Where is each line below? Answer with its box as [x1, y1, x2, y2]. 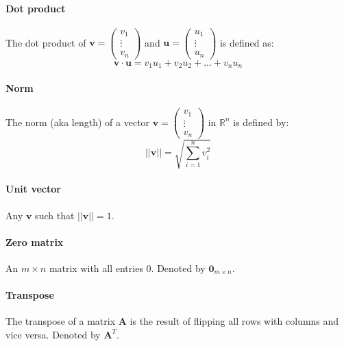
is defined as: [219, 35, 274, 49]
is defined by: [233, 114, 289, 129]
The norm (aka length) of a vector [5, 114, 150, 129]
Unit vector [5, 182, 61, 196]
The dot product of [5, 35, 86, 49]
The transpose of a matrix [5, 314, 116, 328]
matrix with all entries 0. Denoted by [49, 260, 206, 275]
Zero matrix [5, 234, 64, 249]
